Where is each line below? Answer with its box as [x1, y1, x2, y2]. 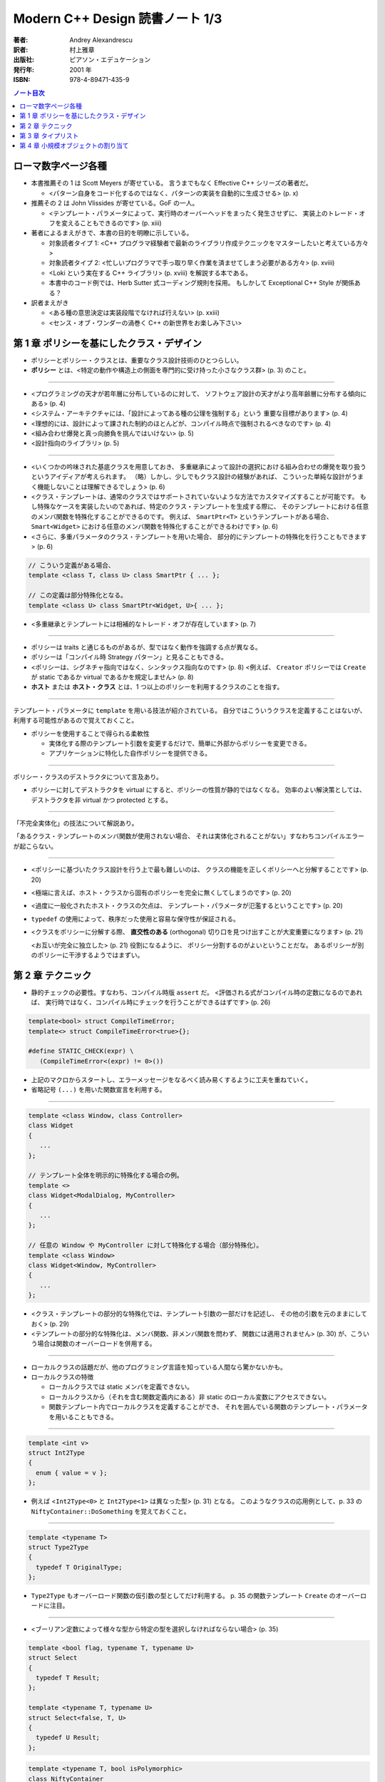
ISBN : [13, 76, 31, 84]
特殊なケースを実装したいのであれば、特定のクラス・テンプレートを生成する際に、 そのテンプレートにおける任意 [36, 503, 369, 511]
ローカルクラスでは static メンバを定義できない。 [48, 1383, 194, 1391]
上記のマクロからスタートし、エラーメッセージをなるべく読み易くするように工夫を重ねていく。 [31, 1075, 312, 1083]
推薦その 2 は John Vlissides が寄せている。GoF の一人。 [31, 199, 199, 207]
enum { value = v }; [36, 1468, 108, 1477]
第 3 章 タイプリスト [19, 132, 79, 140]
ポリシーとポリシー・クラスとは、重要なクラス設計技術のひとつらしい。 [31, 356, 243, 364]
